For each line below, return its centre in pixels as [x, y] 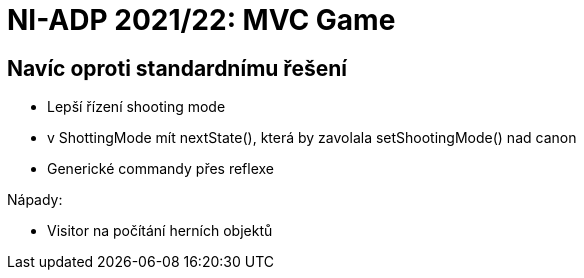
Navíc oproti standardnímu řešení [177, 68]
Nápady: [35, 200]
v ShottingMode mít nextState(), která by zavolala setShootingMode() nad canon [312, 138]
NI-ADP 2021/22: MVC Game [201, 20]
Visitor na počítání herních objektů [160, 231]
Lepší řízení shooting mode [136, 107]
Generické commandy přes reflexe [161, 169]
